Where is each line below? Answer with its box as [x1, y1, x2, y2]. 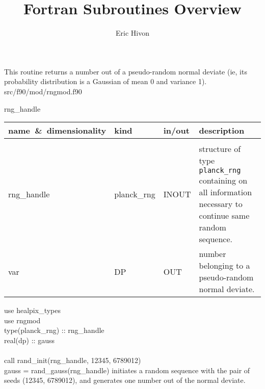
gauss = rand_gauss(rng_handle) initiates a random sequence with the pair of [4, 365, 250, 375]
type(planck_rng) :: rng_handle [4, 325, 104, 335]
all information [199, 186, 252, 198]
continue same [199, 210, 250, 222]
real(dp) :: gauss [4, 334, 55, 345]
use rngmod [4, 315, 41, 325]
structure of [199, 143, 241, 155]
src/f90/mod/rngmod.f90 [4, 86, 82, 96]
